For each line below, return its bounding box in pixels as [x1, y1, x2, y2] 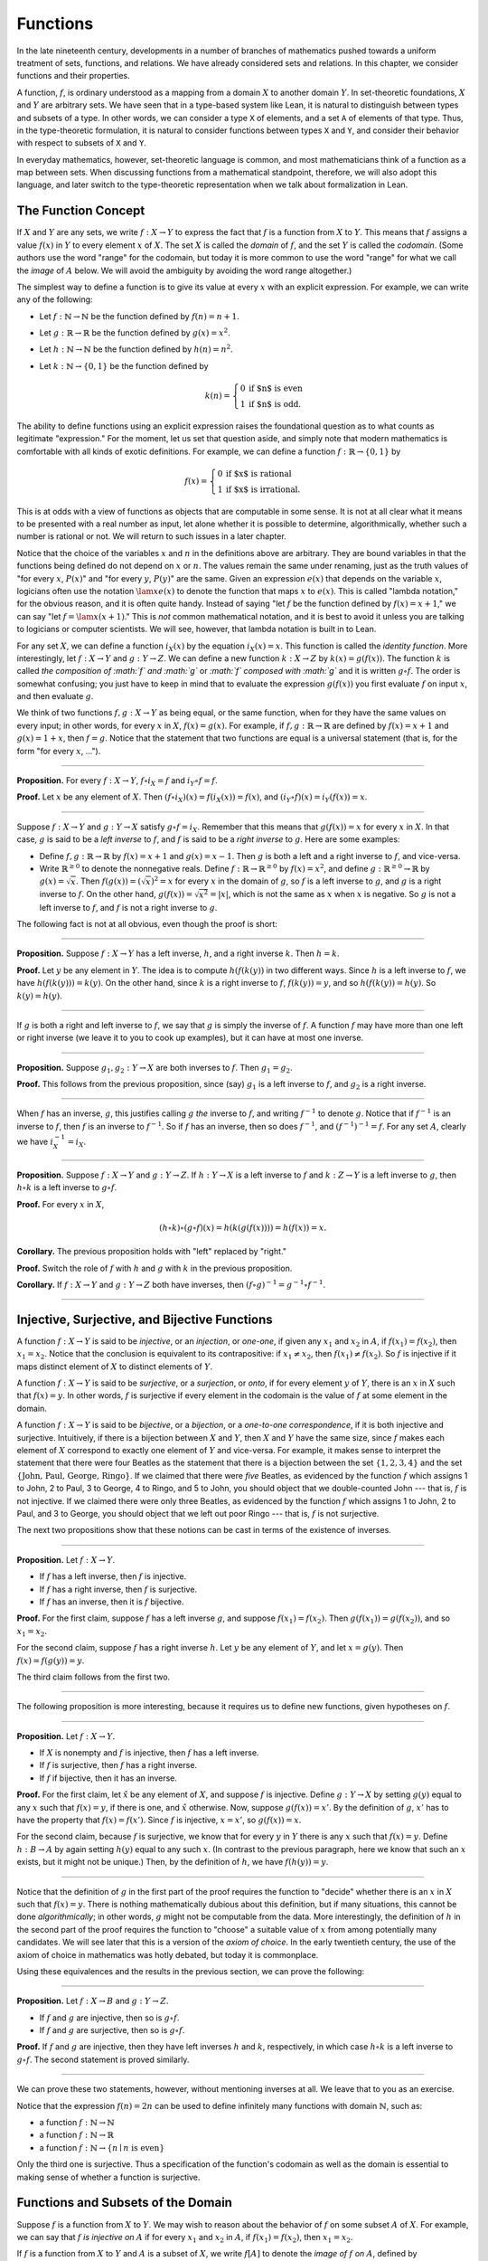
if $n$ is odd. [249, 399, 302, 410]
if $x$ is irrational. [226, 484, 301, 495]
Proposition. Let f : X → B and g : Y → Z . [16, 1995, 169, 2007]
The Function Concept [16, 203, 145, 219]
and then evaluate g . [16, 691, 94, 702]
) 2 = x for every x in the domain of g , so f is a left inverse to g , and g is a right [150, 875, 442, 886]
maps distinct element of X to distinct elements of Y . [16, 1361, 212, 1372]
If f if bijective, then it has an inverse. [39, 1773, 178, 1783]
